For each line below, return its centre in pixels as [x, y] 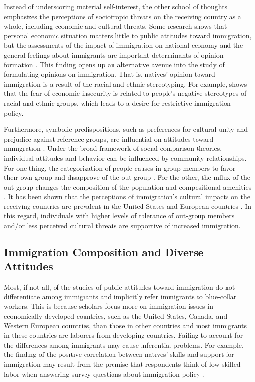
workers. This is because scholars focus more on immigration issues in [109, 306]
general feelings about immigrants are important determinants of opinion [114, 54]
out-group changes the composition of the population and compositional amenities [128, 187]
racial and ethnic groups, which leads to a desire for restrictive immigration [117, 103]
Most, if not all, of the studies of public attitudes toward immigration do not [120, 287]
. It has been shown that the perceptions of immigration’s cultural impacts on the [127, 196]
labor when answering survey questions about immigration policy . [104, 373]
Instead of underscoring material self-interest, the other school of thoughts [116, 6]
